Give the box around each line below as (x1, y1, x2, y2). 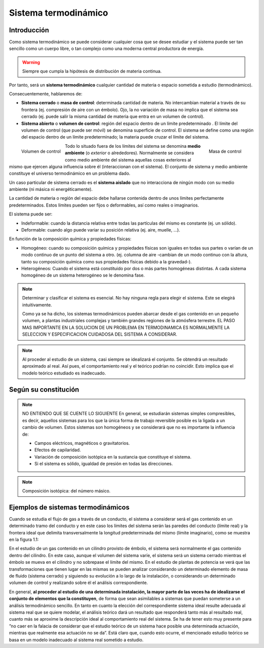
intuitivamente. (22, 301, 52, 308)
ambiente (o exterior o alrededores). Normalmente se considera (65, 150, 194, 156)
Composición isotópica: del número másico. (22, 488, 111, 494)
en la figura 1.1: (9, 536, 39, 543)
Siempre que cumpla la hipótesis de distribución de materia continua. (22, 69, 162, 74)
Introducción (9, 26, 49, 34)
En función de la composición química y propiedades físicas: (9, 236, 132, 242)
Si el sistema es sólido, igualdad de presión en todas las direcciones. (34, 461, 173, 467)
